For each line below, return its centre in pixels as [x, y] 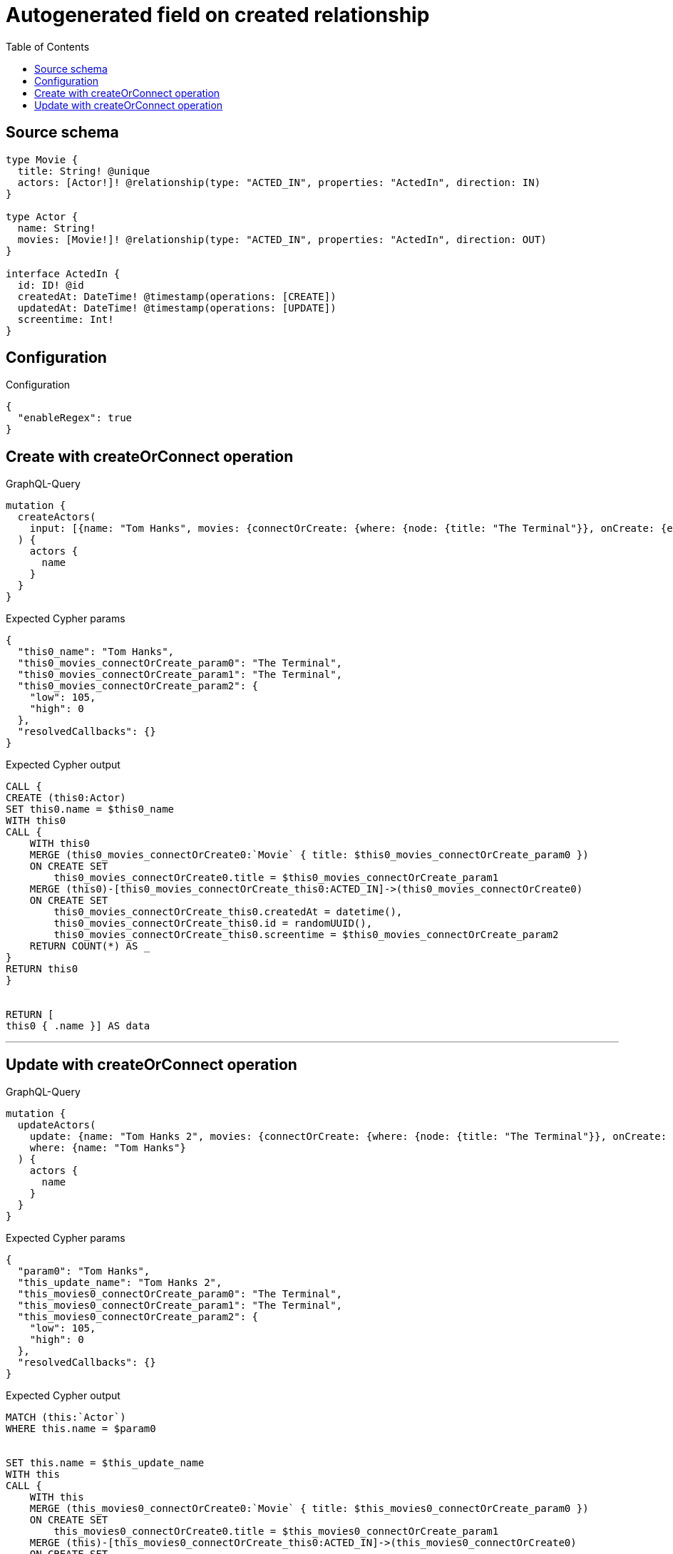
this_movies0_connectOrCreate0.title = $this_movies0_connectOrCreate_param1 [276, 1532]
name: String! [57, 228]
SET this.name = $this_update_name [105, 1463]
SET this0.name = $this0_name [90, 809]
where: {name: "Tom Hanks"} [108, 1148]
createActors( [57, 517]
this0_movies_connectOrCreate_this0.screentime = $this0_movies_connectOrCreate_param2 [306, 935]
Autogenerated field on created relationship [218, 15]
